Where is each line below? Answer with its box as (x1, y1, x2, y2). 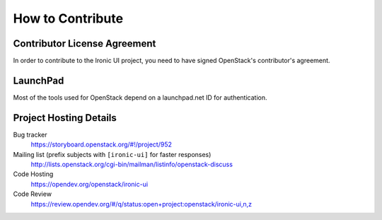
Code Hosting (13, 170, 54, 178)
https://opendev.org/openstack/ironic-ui (30, 180, 149, 188)
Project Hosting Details (13, 112, 117, 124)
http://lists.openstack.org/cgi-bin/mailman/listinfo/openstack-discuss (30, 160, 233, 169)
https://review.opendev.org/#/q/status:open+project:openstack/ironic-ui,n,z (30, 199, 253, 208)
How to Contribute (13, 11, 124, 26)
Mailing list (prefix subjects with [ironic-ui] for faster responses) (13, 150, 212, 158)
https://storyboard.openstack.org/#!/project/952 (30, 140, 173, 149)
